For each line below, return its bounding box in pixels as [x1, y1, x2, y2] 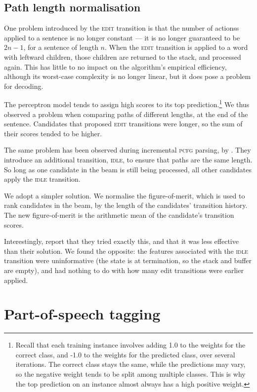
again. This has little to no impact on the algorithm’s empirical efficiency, [4, 61, 227, 72]
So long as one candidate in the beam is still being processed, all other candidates [4, 164, 252, 174]
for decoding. [4, 80, 43, 91]
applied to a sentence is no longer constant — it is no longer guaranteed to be [4, 32, 240, 42]
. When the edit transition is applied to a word [104, 42, 248, 52]
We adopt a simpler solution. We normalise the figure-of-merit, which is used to [4, 190, 245, 200]
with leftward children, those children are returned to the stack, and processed [4, 51, 241, 62]
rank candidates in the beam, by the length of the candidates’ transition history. [4, 200, 248, 210]
